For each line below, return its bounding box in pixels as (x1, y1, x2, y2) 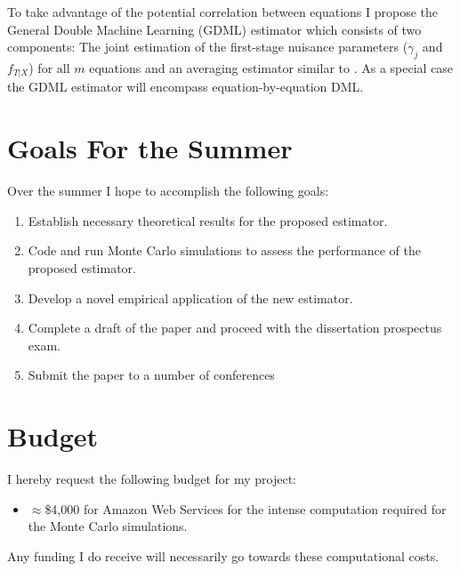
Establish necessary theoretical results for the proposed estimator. (28, 211, 388, 229)
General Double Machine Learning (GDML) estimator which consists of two (7, 20, 422, 38)
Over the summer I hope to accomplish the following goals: (7, 181, 329, 200)
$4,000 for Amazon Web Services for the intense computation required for (44, 499, 447, 518)
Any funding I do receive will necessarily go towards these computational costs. (7, 546, 440, 565)
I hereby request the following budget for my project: (7, 470, 296, 488)
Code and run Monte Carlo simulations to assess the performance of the (28, 241, 422, 260)
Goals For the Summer (7, 130, 293, 166)
